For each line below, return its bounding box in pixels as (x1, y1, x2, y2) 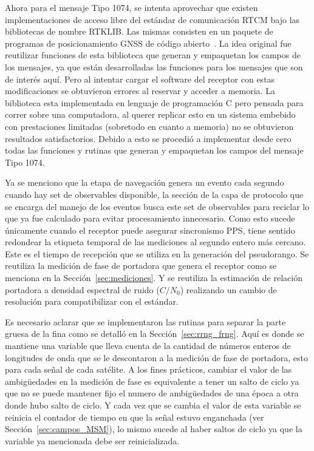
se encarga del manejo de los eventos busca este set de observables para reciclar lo (5, 200, 310, 212)
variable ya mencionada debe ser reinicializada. (5, 434, 180, 447)
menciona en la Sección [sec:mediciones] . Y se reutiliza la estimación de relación (5, 271, 302, 284)
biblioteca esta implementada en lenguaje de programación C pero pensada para (5, 96, 304, 109)
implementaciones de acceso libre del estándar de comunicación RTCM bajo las (5, 13, 300, 25)
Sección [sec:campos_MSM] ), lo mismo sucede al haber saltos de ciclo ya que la (5, 422, 302, 435)
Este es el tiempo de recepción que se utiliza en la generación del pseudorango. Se (5, 247, 309, 260)
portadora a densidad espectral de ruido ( (5, 283, 160, 296)
